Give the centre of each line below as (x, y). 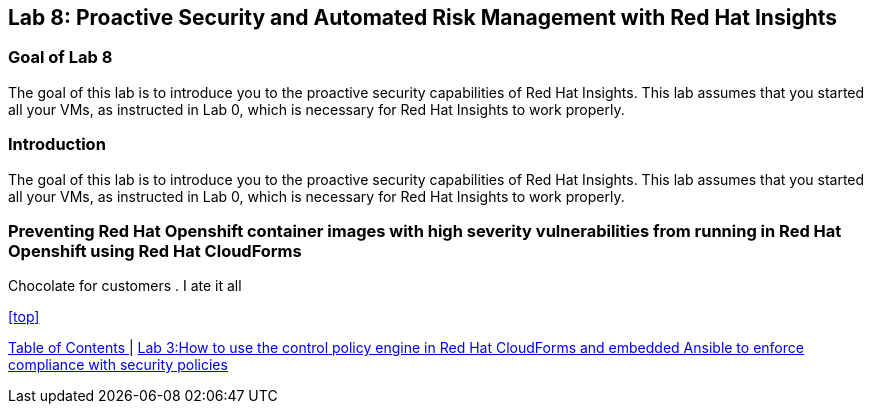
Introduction (57, 144)
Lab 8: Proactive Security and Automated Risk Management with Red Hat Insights (423, 17)
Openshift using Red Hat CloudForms (155, 250)
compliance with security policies (118, 365)
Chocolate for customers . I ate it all (125, 286)
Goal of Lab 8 (60, 57)
